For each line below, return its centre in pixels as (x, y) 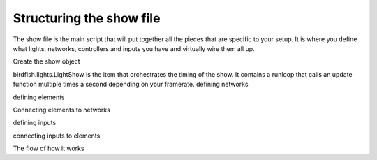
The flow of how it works (49, 148)
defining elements (39, 97)
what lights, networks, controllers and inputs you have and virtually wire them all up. (134, 48)
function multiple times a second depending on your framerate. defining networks (131, 85)
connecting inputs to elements (57, 136)
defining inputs (35, 123)
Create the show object (46, 61)
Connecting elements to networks (62, 110)
